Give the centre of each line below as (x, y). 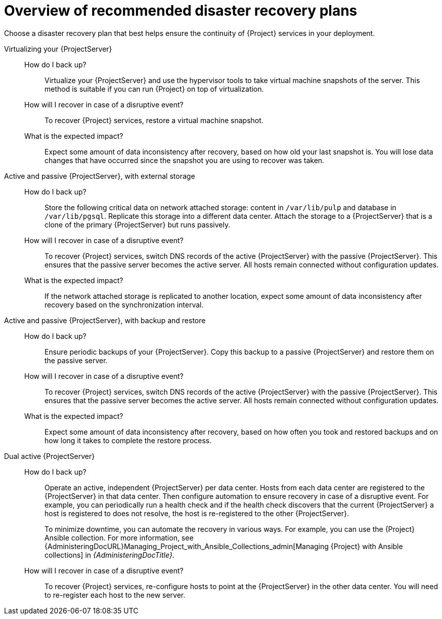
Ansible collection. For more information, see (119, 537)
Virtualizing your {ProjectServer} (58, 49)
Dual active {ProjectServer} (50, 456)
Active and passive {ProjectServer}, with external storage (100, 176)
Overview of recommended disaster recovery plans (181, 11)
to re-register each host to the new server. (115, 595)
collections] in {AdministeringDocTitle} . (109, 555)
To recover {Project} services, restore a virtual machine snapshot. (154, 120)
